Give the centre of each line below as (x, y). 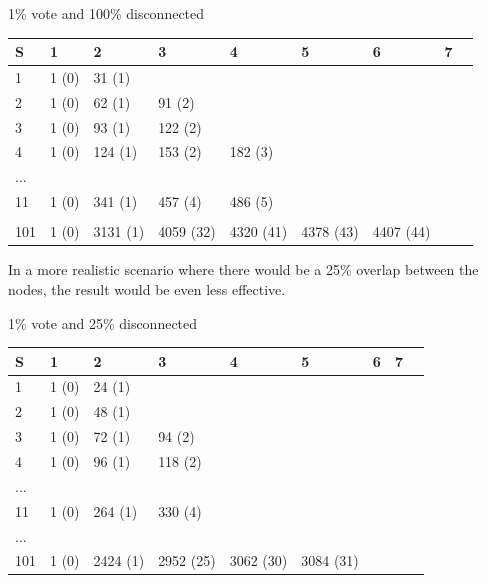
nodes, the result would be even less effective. (147, 288)
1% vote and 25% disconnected (103, 322)
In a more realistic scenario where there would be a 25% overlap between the (243, 269)
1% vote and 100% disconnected (106, 13)
